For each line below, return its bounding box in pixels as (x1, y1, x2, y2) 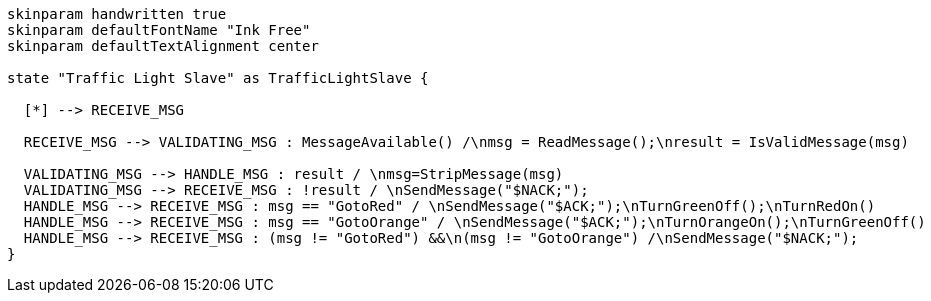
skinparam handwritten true (7, 6, 227, 22)
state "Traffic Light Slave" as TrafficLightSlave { (7, 70, 429, 86)
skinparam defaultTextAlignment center (7, 38, 319, 54)
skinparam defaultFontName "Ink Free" (7, 22, 311, 38)
